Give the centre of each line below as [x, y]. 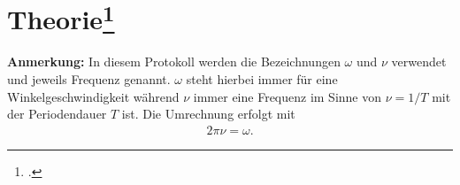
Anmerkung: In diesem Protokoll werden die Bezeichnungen [174, 62]
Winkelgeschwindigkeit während [93, 96]
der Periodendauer [57, 114]
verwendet [419, 62]
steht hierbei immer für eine [262, 79]
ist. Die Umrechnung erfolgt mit [208, 114]
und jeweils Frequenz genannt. [89, 79]
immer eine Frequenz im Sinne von [287, 96]
